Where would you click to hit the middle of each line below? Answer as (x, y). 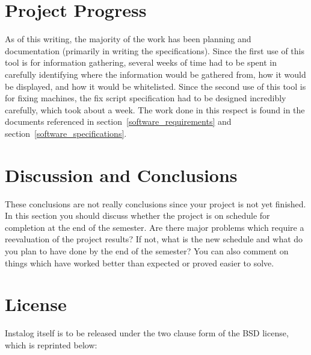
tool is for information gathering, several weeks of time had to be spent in (141, 62)
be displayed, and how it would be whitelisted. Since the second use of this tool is (155, 86)
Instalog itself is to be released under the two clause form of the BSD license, (147, 333)
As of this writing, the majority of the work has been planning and (128, 39)
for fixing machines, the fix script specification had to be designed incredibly (146, 98)
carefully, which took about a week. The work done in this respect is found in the (155, 109)
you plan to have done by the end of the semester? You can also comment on (147, 250)
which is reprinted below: (51, 344)
